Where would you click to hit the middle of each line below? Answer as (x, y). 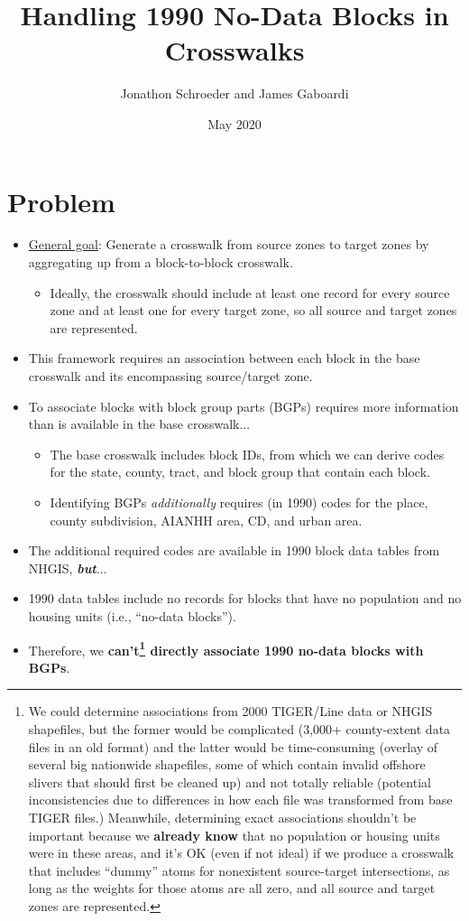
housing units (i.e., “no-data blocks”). (132, 615)
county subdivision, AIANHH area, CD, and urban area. (206, 520)
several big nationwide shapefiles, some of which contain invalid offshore (227, 764)
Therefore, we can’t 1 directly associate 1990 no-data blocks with (226, 648)
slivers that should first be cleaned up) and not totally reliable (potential (230, 781)
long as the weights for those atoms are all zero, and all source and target (232, 888)
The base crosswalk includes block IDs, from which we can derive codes (247, 454)
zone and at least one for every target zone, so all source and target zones (253, 310)
